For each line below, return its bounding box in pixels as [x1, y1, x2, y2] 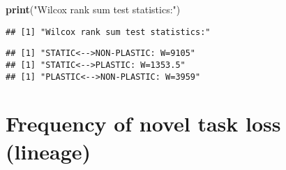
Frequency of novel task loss [6, 109, 281, 138]
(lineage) [6, 136, 91, 165]
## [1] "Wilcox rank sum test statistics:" [6, 27, 211, 37]
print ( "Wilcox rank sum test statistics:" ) [6, 2, 181, 16]
